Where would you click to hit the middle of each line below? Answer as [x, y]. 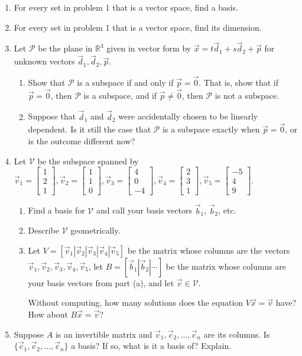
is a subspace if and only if [125, 82]
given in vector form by [149, 48]
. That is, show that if [239, 82]
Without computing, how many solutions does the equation [136, 302]
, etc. [227, 210]
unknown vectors [44, 61]
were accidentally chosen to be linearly [188, 116]
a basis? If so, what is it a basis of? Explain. [151, 346]
